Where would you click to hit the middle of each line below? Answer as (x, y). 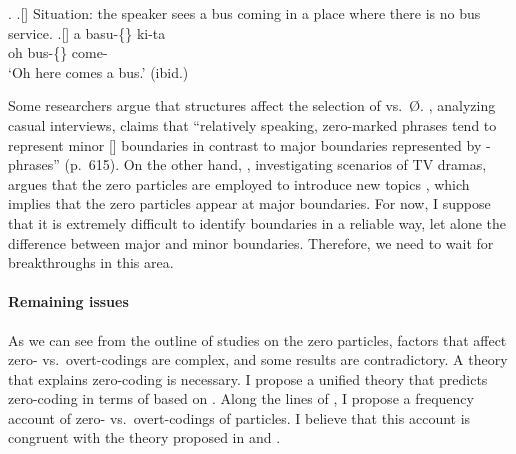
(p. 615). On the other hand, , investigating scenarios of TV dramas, (275, 164)
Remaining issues (68, 301)
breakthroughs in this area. (91, 262)
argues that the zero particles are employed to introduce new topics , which (239, 183)
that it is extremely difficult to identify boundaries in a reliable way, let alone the (257, 222)
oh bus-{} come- (58, 52)
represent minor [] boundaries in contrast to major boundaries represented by (245, 144)
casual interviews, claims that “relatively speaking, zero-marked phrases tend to (252, 124)
